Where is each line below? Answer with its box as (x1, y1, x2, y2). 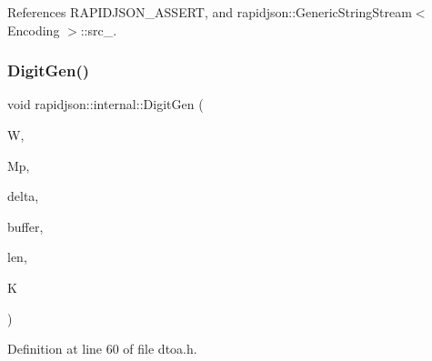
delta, (7, 186, 39, 206)
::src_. (80, 20, 117, 39)
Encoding (7, 20, 60, 39)
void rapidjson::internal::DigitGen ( (7, 95, 204, 114)
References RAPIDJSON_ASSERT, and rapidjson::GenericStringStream (7, 3, 412, 21)
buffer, (7, 216, 44, 236)
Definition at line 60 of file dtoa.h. (7, 339, 197, 358)
